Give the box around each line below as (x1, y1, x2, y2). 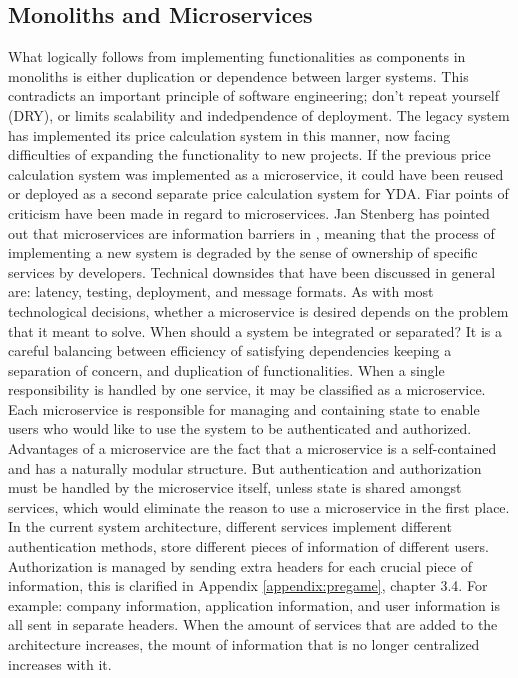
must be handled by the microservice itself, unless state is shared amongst (8, 477, 462, 498)
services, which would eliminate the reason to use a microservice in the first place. (8, 496, 510, 517)
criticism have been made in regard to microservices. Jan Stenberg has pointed (8, 202, 490, 223)
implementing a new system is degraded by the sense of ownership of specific (8, 242, 478, 263)
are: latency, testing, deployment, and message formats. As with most (8, 281, 434, 302)
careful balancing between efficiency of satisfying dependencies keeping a (8, 340, 452, 361)
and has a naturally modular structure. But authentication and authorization (8, 457, 482, 478)
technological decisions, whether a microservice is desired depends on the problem (8, 300, 509, 321)
